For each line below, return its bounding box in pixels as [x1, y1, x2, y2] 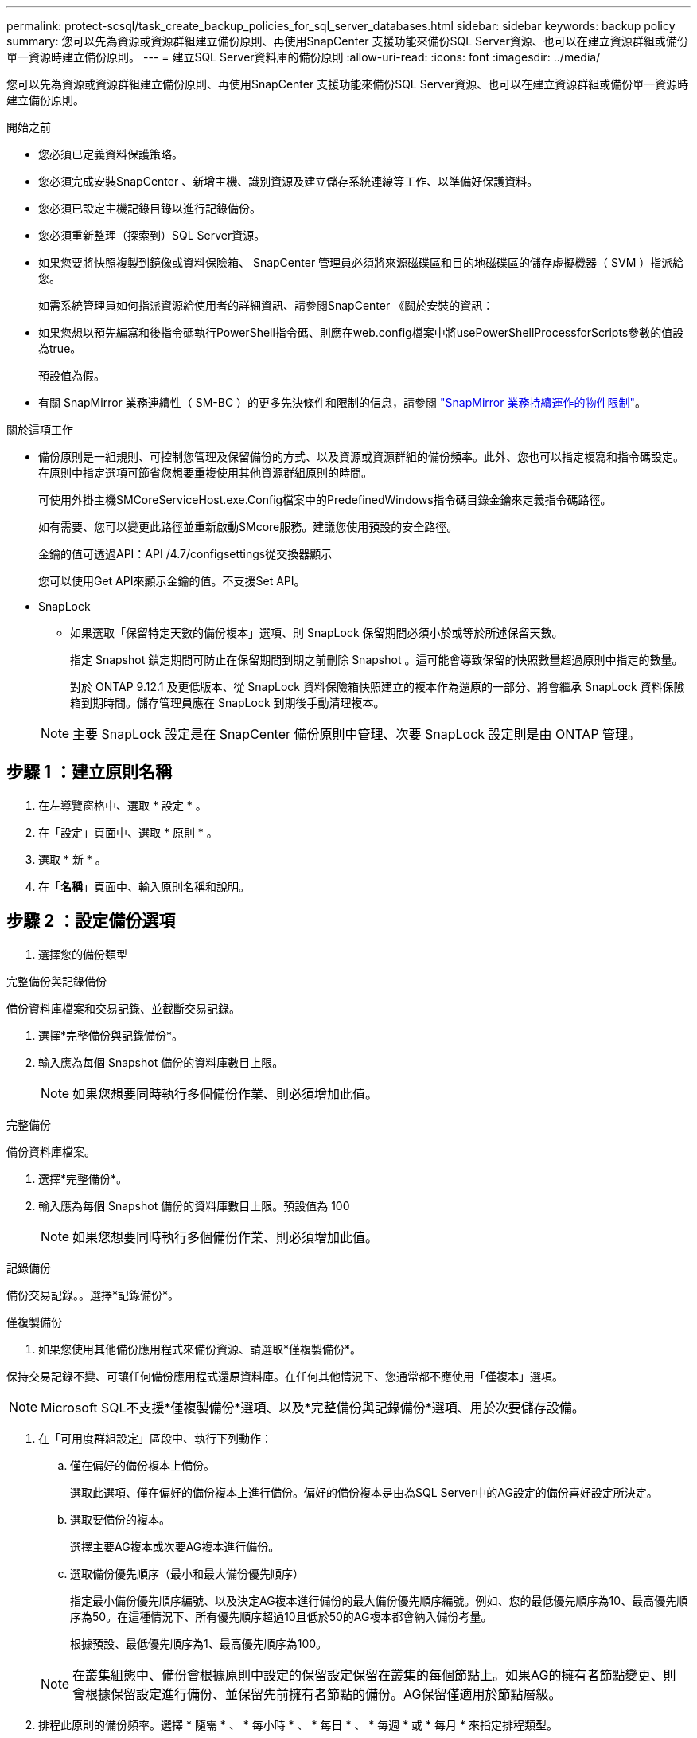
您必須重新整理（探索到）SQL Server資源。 [38, 228, 266, 242]
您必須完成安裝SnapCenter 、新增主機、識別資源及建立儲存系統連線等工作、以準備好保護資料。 [38, 174, 539, 188]
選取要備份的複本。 [70, 1512, 170, 1526]
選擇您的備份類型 [38, 947, 127, 961]
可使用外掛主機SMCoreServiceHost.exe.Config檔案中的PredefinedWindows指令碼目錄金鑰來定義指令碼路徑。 [38, 493, 612, 506]
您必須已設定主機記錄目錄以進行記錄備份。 [38, 201, 261, 215]
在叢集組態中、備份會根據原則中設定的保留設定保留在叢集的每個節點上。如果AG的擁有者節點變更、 [72, 1666, 664, 1683]
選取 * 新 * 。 [38, 852, 107, 866]
